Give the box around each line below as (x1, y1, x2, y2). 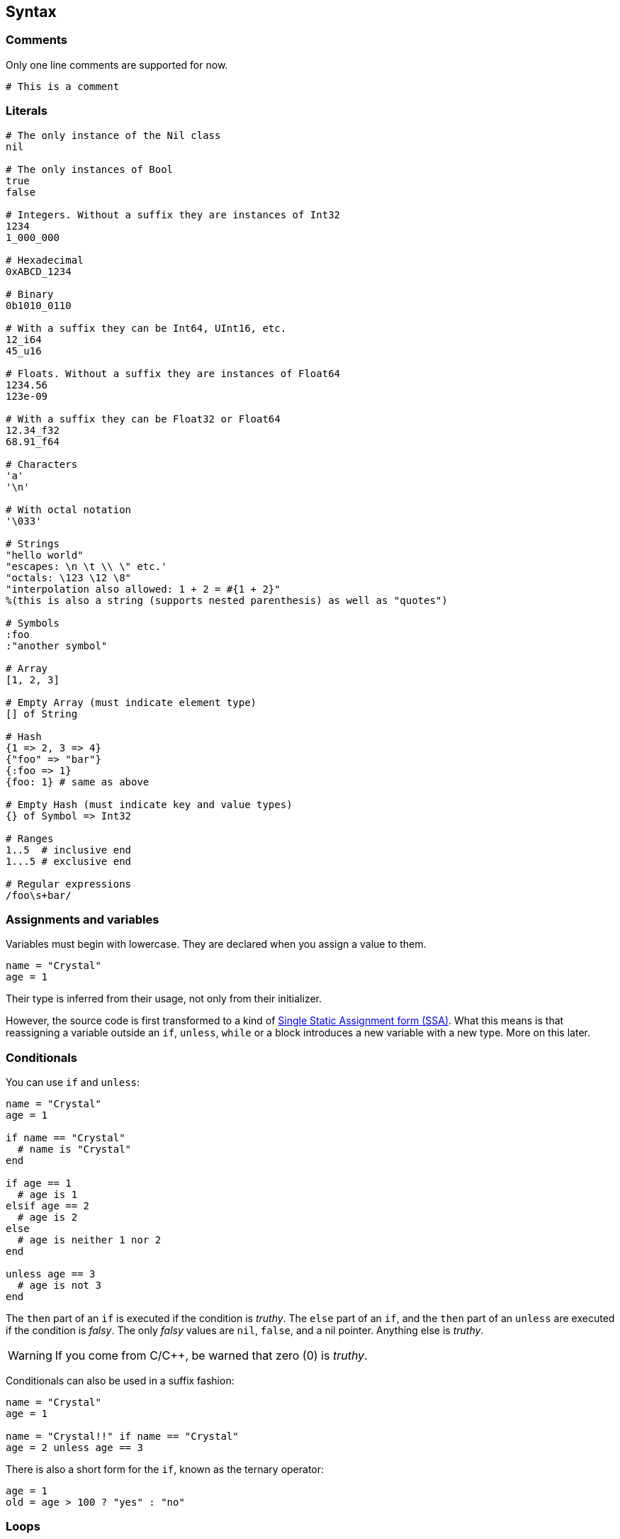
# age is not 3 (17, 1280, 101, 1292)
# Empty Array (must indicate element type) (6, 696, 257, 708)
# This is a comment (6, 80, 120, 92)
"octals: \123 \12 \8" (6, 571, 132, 583)
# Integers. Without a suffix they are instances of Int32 (6, 208, 341, 220)
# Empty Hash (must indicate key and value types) (6, 798, 293, 810)
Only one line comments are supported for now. (6, 58, 228, 71)
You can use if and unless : (6, 1076, 140, 1089)
